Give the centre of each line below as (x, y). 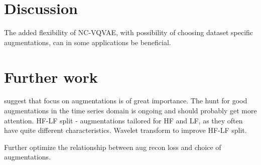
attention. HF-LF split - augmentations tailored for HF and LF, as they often (123, 120)
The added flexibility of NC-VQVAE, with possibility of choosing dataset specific (129, 32)
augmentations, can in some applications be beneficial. (88, 42)
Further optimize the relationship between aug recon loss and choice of (113, 147)
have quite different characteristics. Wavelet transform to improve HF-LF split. (125, 130)
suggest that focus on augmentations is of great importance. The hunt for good (126, 101)
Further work (51, 76)
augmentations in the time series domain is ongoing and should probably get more (130, 111)
